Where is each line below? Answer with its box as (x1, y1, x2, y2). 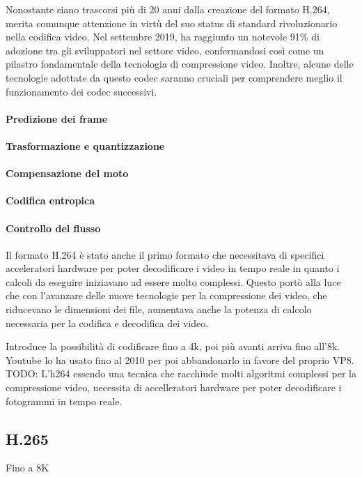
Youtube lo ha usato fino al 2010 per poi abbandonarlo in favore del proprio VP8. (6, 352, 354, 367)
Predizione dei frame (6, 111, 108, 126)
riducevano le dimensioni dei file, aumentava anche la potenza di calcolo (6, 302, 312, 317)
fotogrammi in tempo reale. (6, 393, 123, 408)
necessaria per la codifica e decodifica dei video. (6, 315, 209, 330)
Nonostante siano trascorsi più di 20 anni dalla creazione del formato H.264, (6, 2, 330, 16)
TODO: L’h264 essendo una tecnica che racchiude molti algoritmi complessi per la (6, 366, 356, 381)
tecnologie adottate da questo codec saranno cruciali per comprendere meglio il (6, 70, 343, 84)
